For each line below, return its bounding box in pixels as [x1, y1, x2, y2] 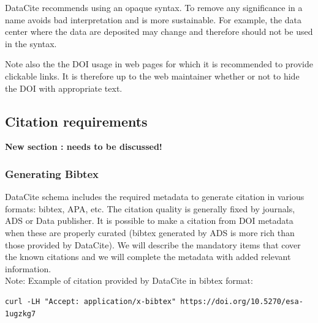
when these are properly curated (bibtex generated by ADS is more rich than [5, 226, 295, 239]
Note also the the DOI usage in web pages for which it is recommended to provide [5, 58, 314, 70]
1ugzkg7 [5, 309, 36, 318]
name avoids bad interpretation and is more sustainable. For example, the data [5, 13, 302, 26]
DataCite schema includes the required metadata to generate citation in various [5, 190, 305, 203]
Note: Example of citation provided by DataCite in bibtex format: [5, 274, 253, 287]
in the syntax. [5, 37, 57, 50]
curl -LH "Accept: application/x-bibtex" [5, 297, 176, 306]
